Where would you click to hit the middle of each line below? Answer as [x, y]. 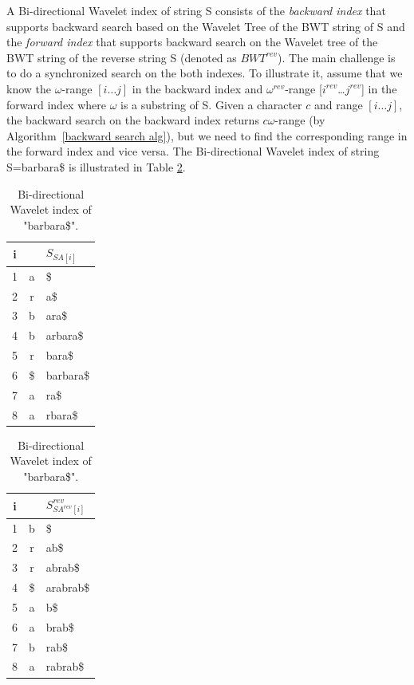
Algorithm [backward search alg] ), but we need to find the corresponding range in [207, 135]
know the [29, 88]
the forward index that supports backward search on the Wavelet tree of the [192, 42]
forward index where [56, 104]
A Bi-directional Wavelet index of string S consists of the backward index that [196, 10]
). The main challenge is [337, 57]
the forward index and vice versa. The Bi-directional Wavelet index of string [193, 151]
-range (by [300, 120]
